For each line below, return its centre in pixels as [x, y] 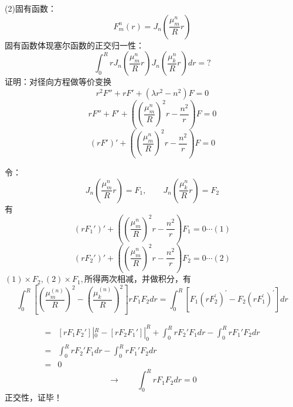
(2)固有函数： [30, 8]
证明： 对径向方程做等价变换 [58, 82]
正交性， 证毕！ [33, 397]
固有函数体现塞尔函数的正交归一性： [74, 45]
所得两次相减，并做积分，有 [137, 279]
